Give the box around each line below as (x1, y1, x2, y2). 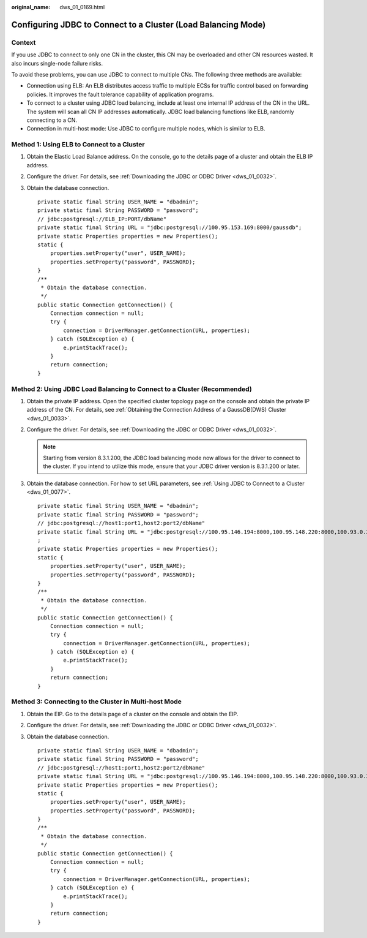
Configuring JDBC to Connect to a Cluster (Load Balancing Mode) (11, 19, 266, 30)
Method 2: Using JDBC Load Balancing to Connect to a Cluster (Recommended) (11, 385, 252, 393)
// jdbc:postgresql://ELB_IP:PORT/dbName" (37, 215, 167, 222)
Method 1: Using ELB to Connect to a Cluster (11, 140, 145, 149)
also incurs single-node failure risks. (11, 59, 103, 67)
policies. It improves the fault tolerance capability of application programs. (26, 91, 214, 98)
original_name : (11, 4, 51, 10)
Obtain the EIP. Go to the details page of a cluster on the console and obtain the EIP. (26, 710, 239, 717)
